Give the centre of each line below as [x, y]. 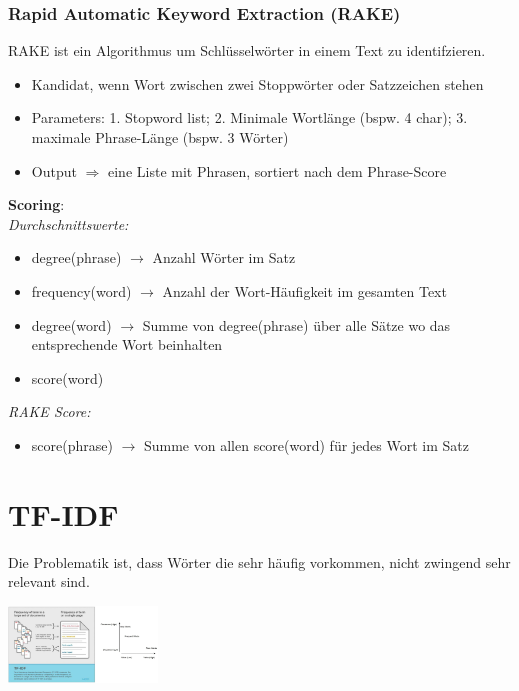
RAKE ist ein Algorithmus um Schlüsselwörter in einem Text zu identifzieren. [247, 50]
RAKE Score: [49, 411]
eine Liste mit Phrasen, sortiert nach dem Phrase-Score [277, 170]
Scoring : [36, 204]
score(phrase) [72, 444]
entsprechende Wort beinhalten [127, 344]
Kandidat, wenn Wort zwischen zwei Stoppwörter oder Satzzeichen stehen [257, 83]
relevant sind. [49, 581]
